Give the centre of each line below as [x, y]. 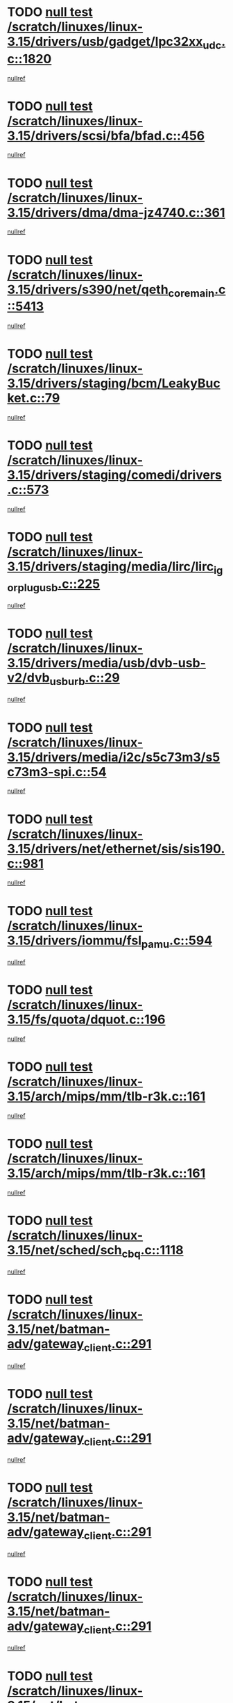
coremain [191, 293]
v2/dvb [28, 678]
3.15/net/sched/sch [65, 1250]
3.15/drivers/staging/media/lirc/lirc [111, 566]
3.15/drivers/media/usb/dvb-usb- [106, 663]
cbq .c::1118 [153, 1251]
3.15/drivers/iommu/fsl [75, 940]
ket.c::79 [34, 398]
